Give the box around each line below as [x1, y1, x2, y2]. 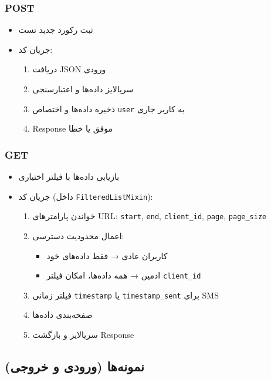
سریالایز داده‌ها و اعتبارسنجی [32, 83, 134, 95]
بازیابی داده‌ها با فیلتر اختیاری [18, 170, 120, 183]
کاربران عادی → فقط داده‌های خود [46, 249, 168, 261]
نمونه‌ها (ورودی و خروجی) [5, 357, 144, 375]
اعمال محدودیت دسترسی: [32, 229, 124, 242]
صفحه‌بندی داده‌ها [32, 308, 93, 321]
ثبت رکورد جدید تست [18, 24, 93, 36]
